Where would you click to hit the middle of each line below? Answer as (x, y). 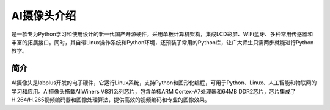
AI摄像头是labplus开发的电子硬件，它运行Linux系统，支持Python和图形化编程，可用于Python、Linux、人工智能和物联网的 (164, 83)
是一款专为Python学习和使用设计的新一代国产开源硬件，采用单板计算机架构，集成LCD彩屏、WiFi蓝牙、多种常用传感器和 (162, 34)
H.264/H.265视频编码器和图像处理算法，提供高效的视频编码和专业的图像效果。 (111, 100)
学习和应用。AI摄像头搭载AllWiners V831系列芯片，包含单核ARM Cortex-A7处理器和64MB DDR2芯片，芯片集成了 (154, 91)
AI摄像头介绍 (44, 16)
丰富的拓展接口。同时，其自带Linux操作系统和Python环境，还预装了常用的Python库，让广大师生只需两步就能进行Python (163, 42)
